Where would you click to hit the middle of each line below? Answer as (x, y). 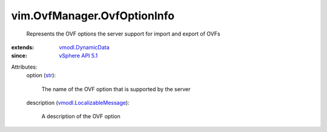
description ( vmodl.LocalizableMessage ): (78, 102)
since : (19, 56)
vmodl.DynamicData (84, 47)
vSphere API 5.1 (78, 56)
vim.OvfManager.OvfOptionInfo (93, 16)
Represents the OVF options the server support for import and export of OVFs (123, 34)
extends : (23, 47)
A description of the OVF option (81, 116)
